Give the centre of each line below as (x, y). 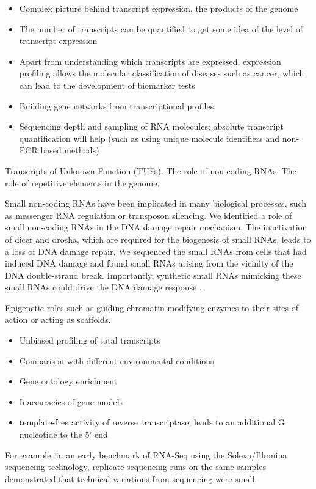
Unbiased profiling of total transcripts (90, 340)
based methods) (70, 150)
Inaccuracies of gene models (71, 401)
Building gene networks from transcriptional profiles (117, 105)
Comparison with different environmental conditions (117, 360)
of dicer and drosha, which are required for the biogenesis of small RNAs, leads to (158, 239)
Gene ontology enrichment (68, 381)
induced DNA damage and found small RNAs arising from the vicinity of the (149, 263)
